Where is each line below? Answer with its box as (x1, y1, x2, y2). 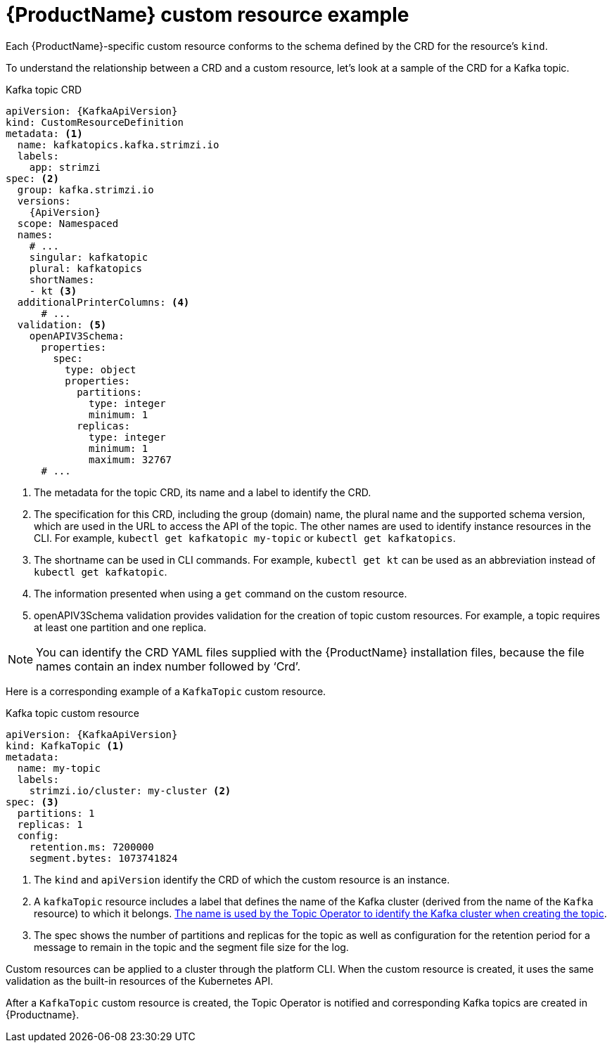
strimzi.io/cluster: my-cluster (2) (29, 784, 231, 796)
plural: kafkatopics (29, 262, 142, 274)
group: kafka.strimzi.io (17, 183, 154, 195)
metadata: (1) (6, 127, 83, 139)
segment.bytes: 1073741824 (29, 852, 178, 864)
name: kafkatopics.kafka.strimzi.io (17, 138, 219, 150)
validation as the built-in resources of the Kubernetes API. (6, 974, 274, 987)
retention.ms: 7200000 (29, 841, 154, 853)
